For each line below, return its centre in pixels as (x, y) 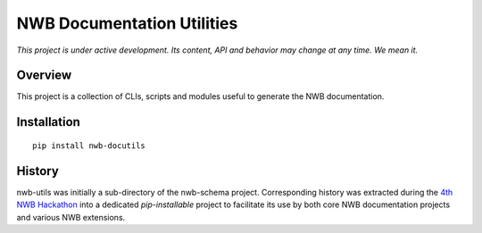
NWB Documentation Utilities (127, 23)
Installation (48, 122)
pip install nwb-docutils (89, 146)
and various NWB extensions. (71, 217)
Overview (44, 75)
